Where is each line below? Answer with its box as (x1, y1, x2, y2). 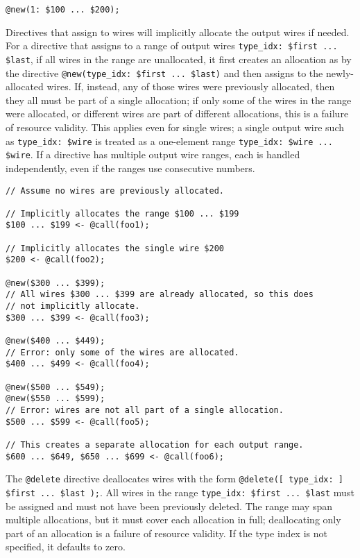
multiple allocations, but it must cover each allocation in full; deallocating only (6, 512, 341, 527)
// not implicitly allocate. (6, 301, 140, 312)
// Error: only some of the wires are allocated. (6, 347, 239, 357)
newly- (325, 65, 354, 80)
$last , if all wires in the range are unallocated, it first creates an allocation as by (6, 51, 352, 66)
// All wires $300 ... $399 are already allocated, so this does (6, 289, 314, 300)
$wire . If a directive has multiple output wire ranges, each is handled (6, 147, 300, 162)
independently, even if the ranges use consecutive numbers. (6, 160, 255, 175)
